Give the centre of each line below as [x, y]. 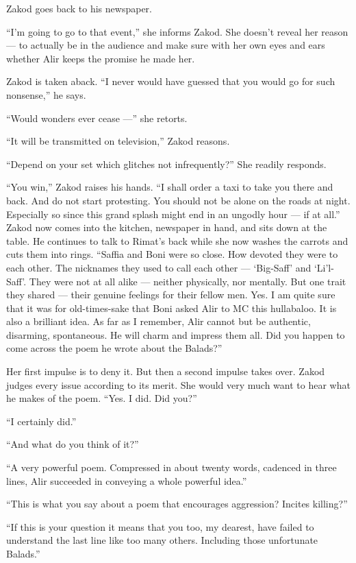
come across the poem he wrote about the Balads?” [114, 348]
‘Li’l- [324, 267]
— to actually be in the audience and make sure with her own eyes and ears [166, 45]
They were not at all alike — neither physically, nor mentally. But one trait [188, 281]
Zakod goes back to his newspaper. [79, 8]
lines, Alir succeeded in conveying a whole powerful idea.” [127, 480]
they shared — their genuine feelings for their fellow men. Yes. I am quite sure [171, 295]
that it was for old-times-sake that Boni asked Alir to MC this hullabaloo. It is [171, 308]
